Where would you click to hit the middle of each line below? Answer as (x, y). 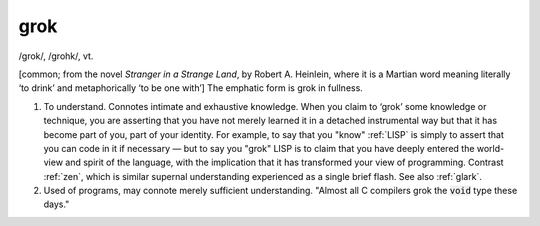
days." (56, 204)
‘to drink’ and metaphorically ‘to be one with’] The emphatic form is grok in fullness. (191, 88)
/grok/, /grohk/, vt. (56, 56)
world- (490, 148)
